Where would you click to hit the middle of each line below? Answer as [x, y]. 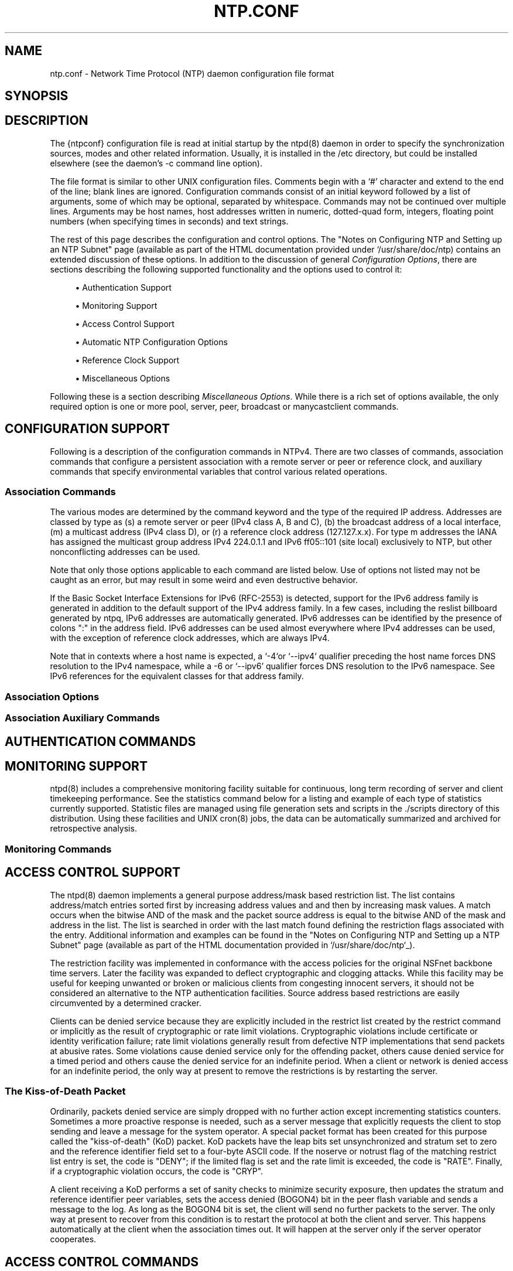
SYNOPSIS [37, 96]
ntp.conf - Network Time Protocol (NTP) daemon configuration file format [192, 73]
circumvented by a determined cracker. [126, 1003]
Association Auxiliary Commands [82, 718]
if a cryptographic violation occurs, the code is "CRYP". [157, 1171]
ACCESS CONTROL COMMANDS [102, 1262]
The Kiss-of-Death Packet [65, 1091]
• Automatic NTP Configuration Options [151, 342]
